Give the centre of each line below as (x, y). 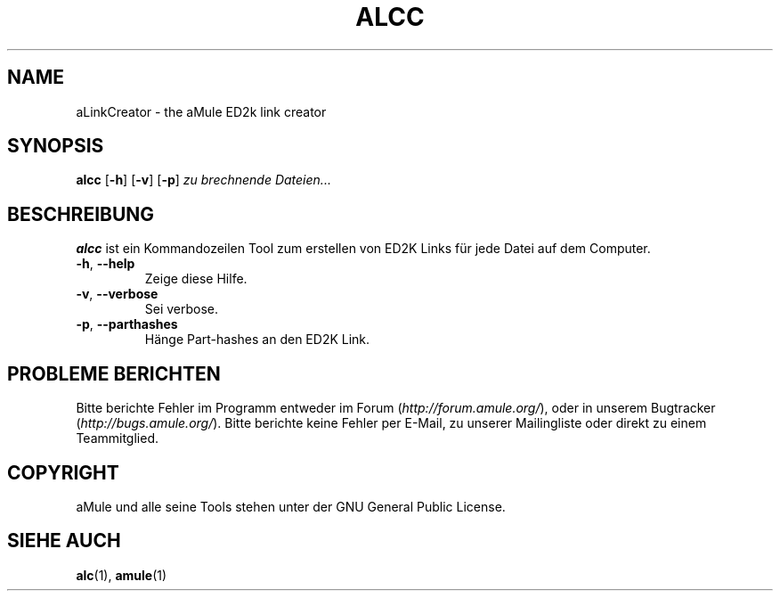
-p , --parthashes (127, 324)
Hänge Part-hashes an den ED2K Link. (257, 340)
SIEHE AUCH (64, 541)
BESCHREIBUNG (81, 214)
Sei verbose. (182, 309)
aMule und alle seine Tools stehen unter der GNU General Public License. (291, 506)
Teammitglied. (117, 438)
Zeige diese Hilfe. (196, 279)
